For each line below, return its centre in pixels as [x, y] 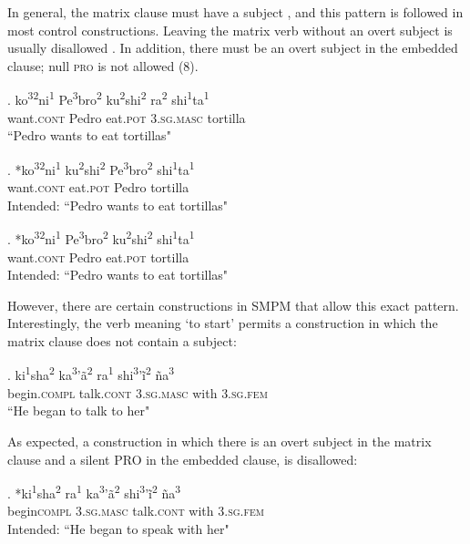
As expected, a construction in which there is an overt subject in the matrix [220, 441]
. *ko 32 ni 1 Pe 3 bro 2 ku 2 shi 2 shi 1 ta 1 [101, 237]
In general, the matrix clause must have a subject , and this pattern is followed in [235, 12]
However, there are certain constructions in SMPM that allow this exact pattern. [233, 305]
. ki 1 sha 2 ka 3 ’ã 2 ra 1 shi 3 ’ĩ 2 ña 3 [91, 374]
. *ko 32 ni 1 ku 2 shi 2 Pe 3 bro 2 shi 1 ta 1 [101, 168]
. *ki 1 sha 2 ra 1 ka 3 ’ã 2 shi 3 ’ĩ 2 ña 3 [94, 492]
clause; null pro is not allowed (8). [103, 65]
